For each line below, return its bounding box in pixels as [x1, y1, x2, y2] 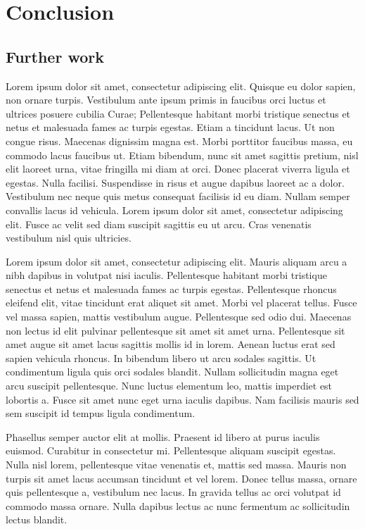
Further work [6, 45, 104, 67]
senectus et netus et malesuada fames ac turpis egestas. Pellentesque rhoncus [6, 281, 337, 296]
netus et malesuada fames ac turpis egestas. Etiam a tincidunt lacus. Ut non [6, 120, 335, 135]
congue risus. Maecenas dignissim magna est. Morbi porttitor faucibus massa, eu [6, 133, 353, 148]
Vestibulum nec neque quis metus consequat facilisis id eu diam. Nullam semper [6, 189, 350, 204]
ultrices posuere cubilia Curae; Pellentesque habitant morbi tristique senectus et [6, 106, 351, 120]
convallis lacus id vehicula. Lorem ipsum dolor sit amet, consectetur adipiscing [6, 202, 343, 217]
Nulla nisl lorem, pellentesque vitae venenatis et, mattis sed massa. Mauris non [6, 457, 347, 472]
